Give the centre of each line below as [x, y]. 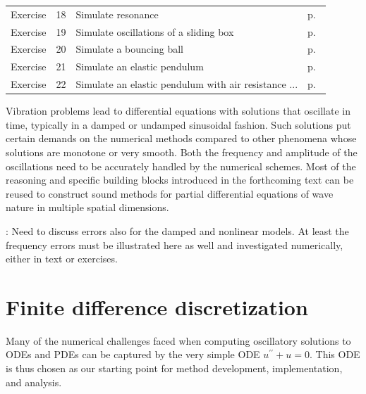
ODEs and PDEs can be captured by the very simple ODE [133, 354]
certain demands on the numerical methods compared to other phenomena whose [181, 138]
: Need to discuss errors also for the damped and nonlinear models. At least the [177, 230]
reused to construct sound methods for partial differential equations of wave [170, 193]
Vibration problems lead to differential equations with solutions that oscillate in [178, 111]
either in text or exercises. [62, 259]
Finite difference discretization [157, 306]
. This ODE [335, 354]
